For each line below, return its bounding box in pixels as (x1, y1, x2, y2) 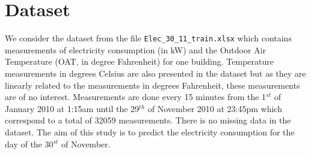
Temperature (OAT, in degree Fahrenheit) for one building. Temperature (5, 55, 274, 68)
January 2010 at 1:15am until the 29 (5, 102, 140, 114)
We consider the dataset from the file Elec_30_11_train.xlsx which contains (5, 32, 292, 44)
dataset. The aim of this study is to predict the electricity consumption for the (5, 125, 295, 138)
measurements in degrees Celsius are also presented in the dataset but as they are (5, 67, 306, 79)
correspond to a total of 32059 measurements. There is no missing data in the (5, 114, 291, 126)
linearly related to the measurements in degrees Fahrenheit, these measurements (5, 78, 300, 91)
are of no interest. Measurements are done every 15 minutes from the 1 (5, 90, 266, 103)
